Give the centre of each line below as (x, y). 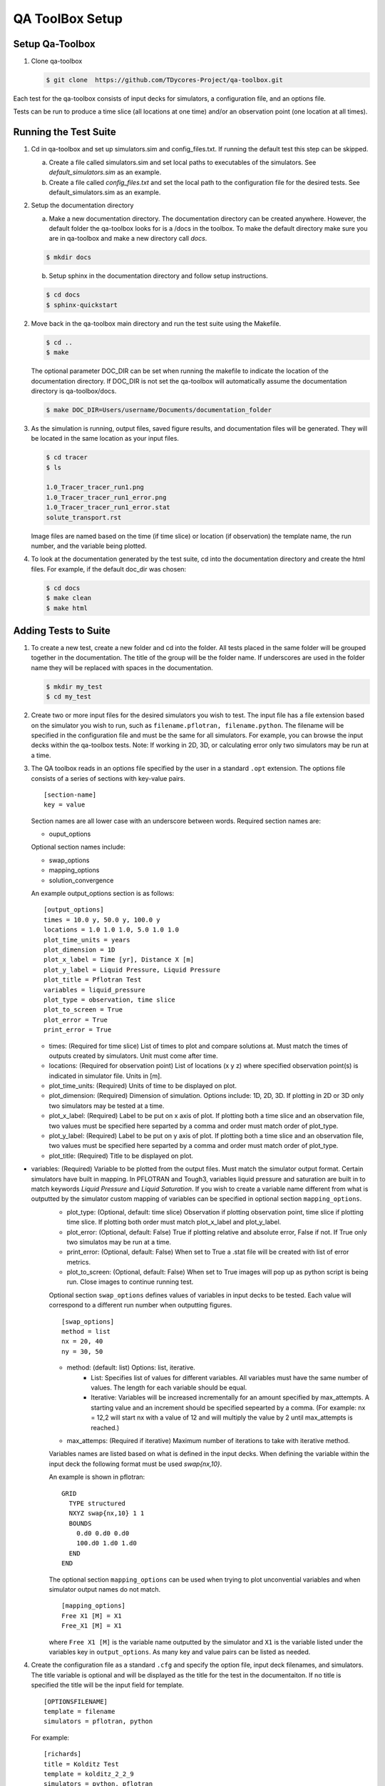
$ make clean (69, 598)
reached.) (105, 1427)
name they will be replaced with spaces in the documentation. (122, 667)
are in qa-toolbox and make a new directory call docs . (128, 239)
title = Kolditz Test (81, 1764)
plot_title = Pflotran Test (93, 980)
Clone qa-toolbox (57, 61)
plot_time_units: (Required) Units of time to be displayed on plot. (143, 1086)
